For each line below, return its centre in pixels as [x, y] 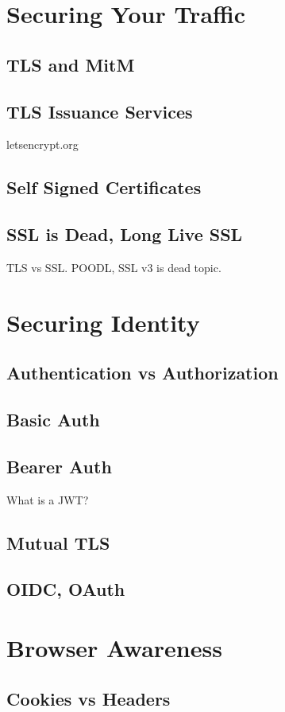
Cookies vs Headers [89, 698]
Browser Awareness [114, 648]
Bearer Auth [59, 466]
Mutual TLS [58, 542]
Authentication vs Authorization [142, 373]
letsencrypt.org [42, 144]
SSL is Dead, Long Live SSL [125, 234]
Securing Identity [103, 322]
